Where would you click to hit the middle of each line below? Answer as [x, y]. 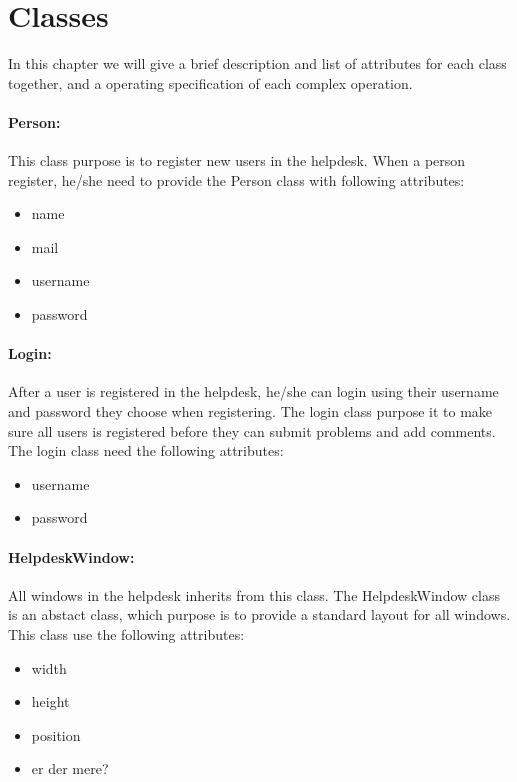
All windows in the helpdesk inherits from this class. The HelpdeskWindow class [254, 594]
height [50, 701]
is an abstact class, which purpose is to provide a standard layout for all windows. [259, 614]
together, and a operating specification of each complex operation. [210, 82]
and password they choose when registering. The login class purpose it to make [250, 411]
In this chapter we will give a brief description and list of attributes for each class [257, 63]
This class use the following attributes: [126, 634]
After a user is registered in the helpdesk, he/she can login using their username [253, 391]
